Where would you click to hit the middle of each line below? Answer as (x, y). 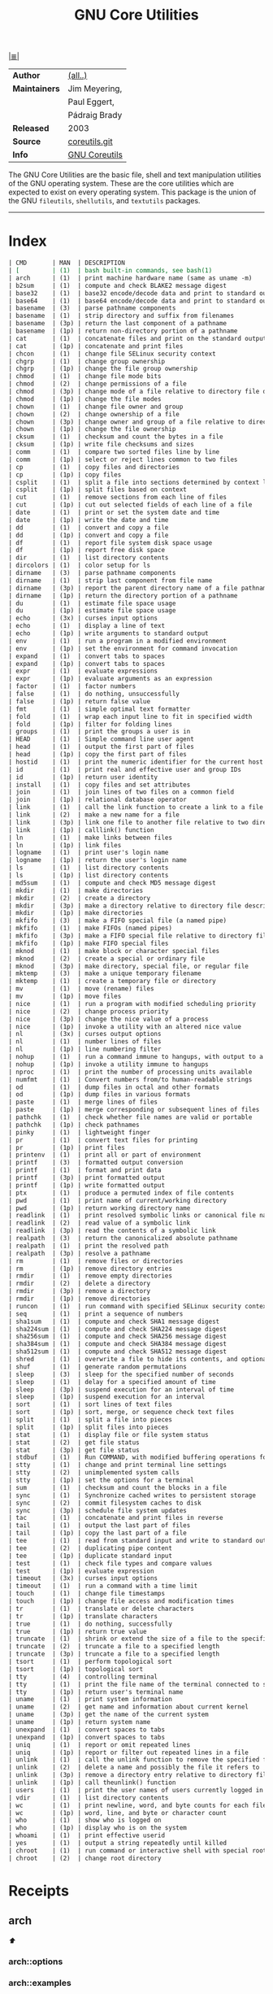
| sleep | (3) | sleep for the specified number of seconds (121, 1374)
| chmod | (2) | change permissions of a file (97, 384)
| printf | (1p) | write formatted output (87, 1185)
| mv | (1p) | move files (65, 996)
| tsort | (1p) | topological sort (76, 1669)
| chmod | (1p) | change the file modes (85, 399)
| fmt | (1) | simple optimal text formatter (100, 709)
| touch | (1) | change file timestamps (87, 1594)
